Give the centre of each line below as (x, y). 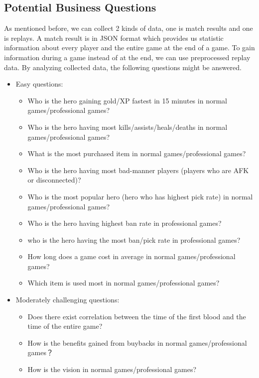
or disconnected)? (54, 180)
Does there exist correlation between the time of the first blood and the (137, 316)
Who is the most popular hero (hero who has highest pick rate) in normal (140, 196)
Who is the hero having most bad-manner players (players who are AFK (138, 170)
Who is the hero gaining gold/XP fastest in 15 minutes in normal (127, 100)
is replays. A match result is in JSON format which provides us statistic (114, 38)
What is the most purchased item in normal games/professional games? (137, 153)
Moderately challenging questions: (67, 300)
